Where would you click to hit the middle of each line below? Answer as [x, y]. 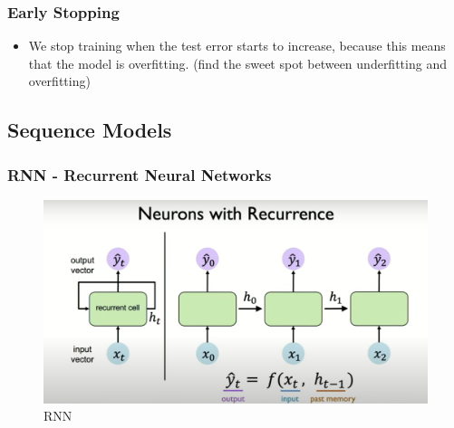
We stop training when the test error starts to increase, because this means [237, 46]
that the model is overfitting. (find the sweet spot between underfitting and [237, 63]
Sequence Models [90, 130]
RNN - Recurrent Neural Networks [140, 174]
